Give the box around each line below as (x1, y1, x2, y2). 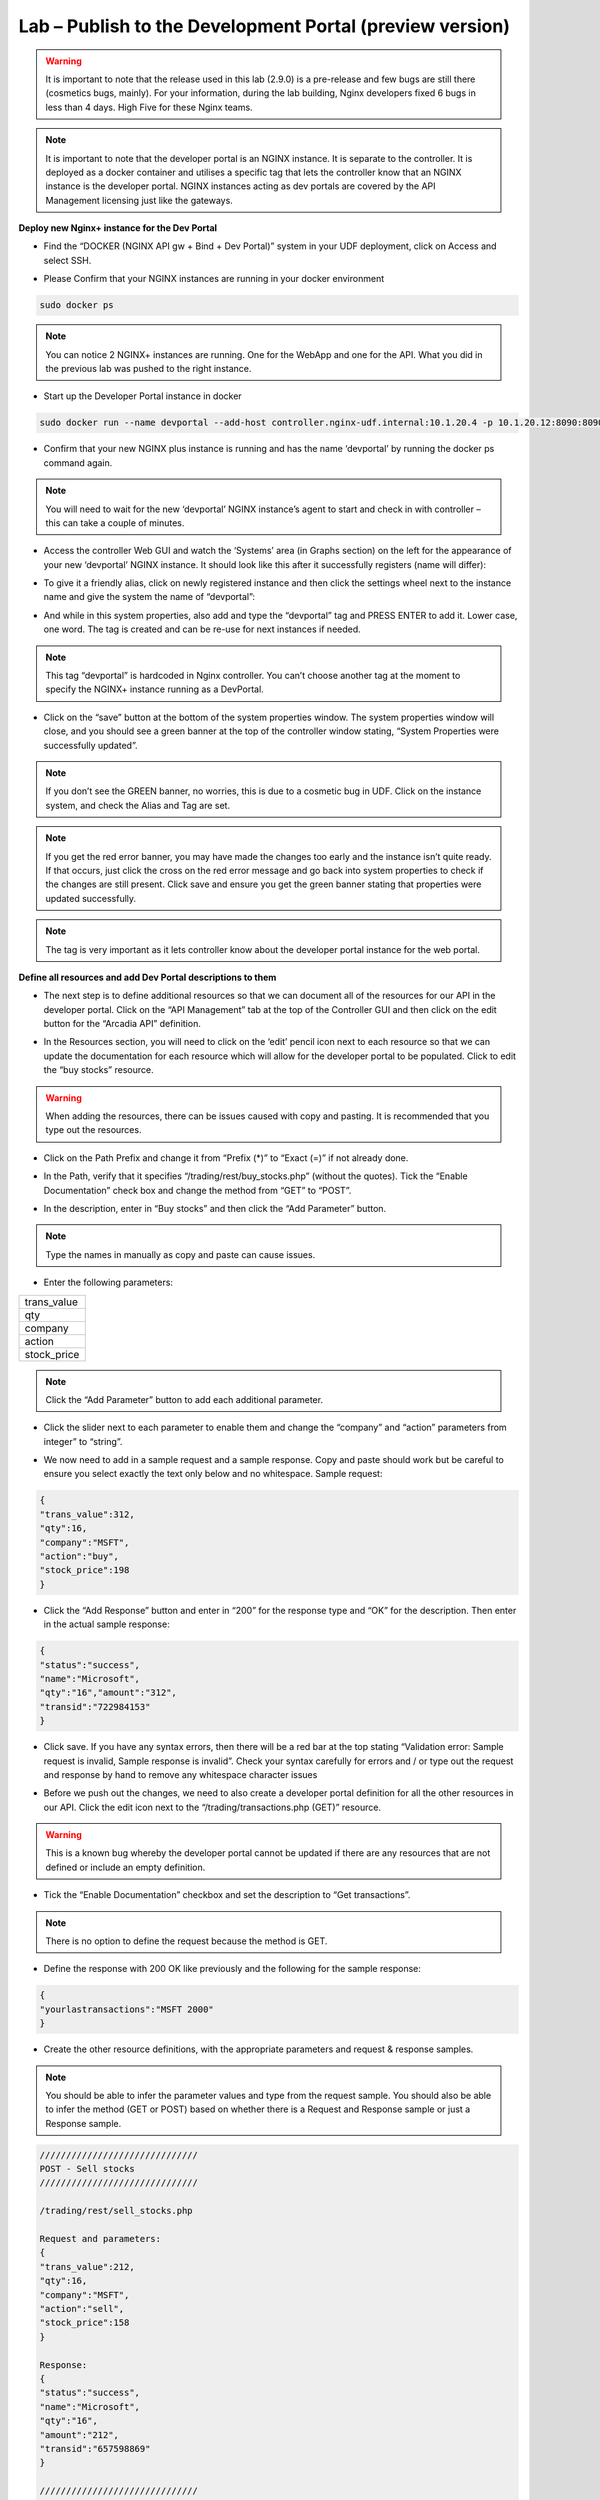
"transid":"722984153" (39, 1701, 151, 1712)
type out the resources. (45, 1124, 142, 1136)
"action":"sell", (39, 2303, 125, 2314)
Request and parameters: (39, 2233, 162, 2245)
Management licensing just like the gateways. (45, 194, 234, 206)
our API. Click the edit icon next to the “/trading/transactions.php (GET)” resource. (43, 1801, 382, 1813)
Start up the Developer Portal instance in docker (43, 390, 242, 402)
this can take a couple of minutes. (45, 516, 185, 529)
